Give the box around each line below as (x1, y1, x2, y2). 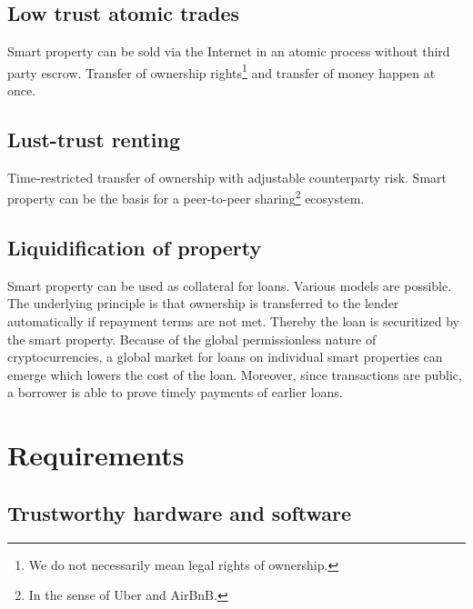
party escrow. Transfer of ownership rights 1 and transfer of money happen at (7, 60, 436, 82)
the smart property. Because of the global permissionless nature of (7, 329, 377, 348)
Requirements (7, 436, 185, 474)
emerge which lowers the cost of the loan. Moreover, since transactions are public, (7, 364, 462, 384)
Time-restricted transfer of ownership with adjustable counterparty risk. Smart (7, 167, 447, 186)
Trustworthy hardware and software (7, 498, 352, 526)
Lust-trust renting (7, 125, 180, 154)
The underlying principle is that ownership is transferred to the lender (7, 294, 399, 313)
